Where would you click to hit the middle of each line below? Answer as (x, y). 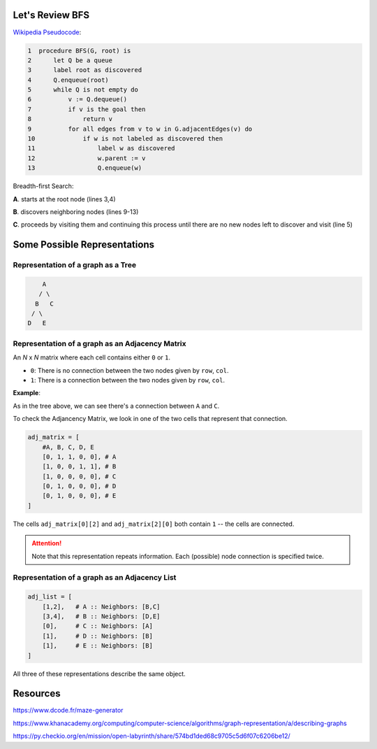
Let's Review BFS (51, 15)
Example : (27, 393)
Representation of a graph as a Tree (74, 265)
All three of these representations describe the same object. (99, 673)
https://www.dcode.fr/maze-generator (68, 711)
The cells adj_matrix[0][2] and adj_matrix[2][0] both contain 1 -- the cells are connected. (154, 524)
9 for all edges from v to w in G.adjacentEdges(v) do (140, 129)
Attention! (47, 543)
